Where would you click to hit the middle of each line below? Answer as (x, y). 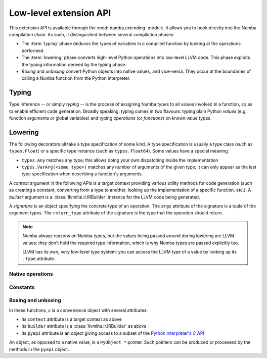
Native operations (31, 274)
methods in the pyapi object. (39, 349)
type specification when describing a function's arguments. (82, 174)
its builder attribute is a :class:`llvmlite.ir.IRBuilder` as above (84, 326)
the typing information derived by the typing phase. (74, 64)
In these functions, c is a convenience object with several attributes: (78, 310)
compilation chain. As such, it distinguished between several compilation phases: (92, 34)
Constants (22, 287)
